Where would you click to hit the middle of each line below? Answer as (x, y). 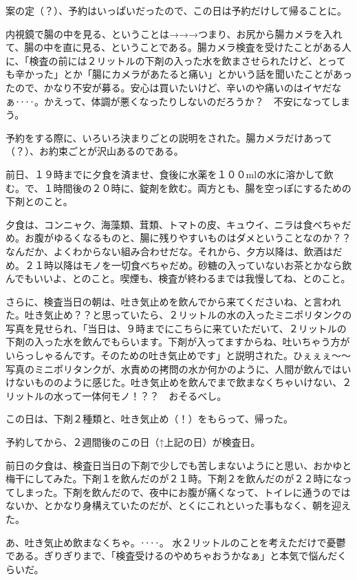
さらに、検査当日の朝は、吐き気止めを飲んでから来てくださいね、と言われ (173, 301)
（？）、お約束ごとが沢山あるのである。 (95, 151)
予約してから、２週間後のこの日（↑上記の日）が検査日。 (133, 442)
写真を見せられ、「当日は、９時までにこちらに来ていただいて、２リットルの (176, 328)
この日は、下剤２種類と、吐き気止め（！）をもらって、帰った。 (150, 419)
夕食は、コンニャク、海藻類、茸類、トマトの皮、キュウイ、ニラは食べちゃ (174, 224)
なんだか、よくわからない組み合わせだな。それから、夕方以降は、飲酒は (169, 251)
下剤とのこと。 (39, 201)
